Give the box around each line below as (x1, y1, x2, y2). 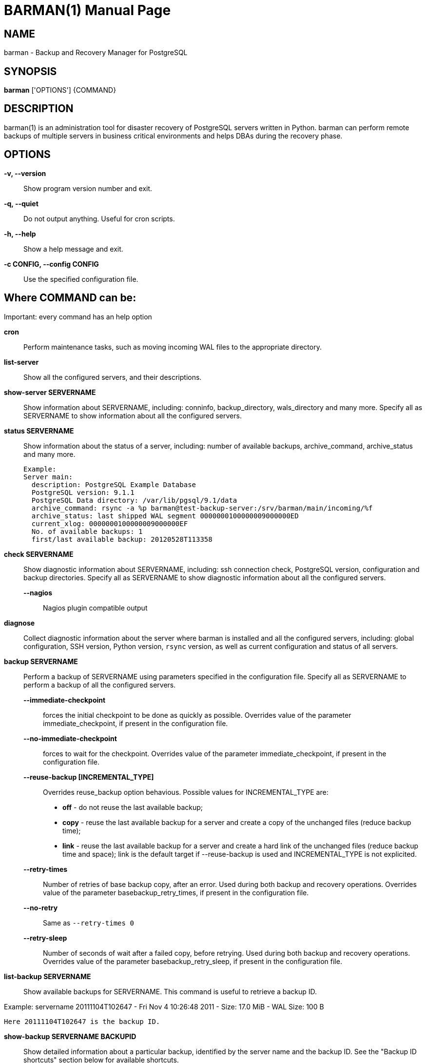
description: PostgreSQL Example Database (31, 480, 196, 489)
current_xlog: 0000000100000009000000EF (31, 519, 188, 528)
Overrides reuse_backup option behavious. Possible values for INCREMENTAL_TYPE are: (43, 787, 329, 796)
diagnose (4, 618, 35, 627)
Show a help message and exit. (23, 244, 123, 253)
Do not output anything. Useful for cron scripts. (23, 214, 175, 223)
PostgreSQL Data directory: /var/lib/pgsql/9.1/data (31, 496, 237, 504)
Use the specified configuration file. (23, 275, 138, 283)
